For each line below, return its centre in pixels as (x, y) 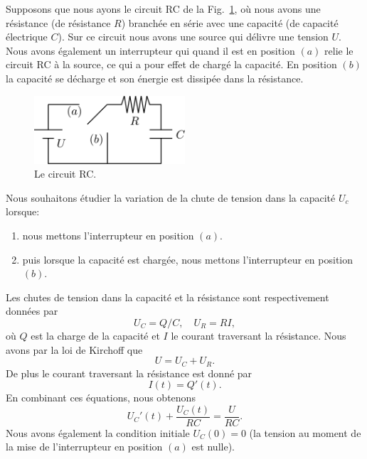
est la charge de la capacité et (95, 335)
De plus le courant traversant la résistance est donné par (129, 373)
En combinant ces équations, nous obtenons (101, 398)
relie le (339, 50)
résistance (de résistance (58, 22)
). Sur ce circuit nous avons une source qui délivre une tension (193, 37)
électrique (27, 37)
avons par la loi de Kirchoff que (74, 349)
